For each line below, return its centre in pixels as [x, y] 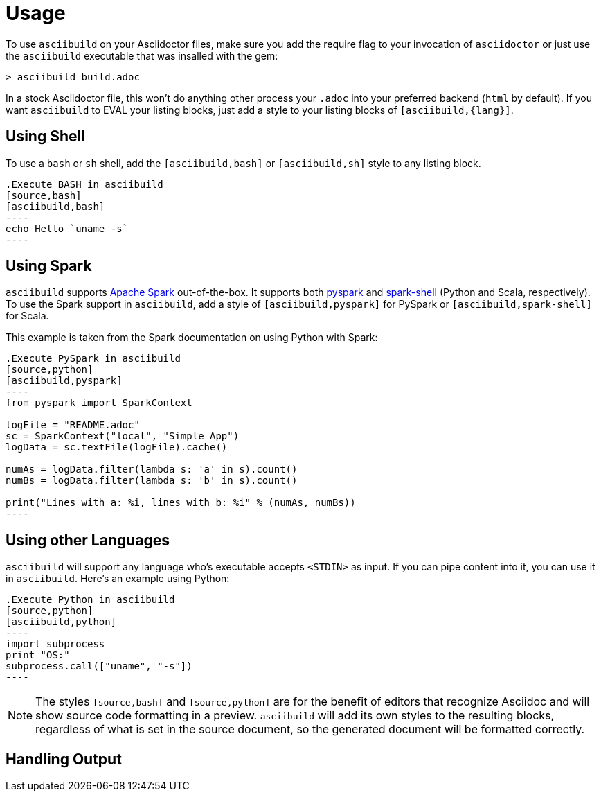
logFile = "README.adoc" [73, 425]
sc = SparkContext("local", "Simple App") [123, 436]
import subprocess [55, 644]
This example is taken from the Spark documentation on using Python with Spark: [192, 338]
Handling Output [64, 759]
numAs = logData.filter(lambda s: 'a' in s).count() [152, 470]
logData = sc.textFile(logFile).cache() [117, 447]
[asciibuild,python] [61, 622]
